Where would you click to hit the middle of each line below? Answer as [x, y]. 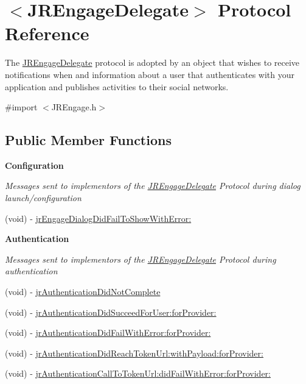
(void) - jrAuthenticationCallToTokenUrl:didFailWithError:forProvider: [138, 373]
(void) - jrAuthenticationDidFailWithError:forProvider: [108, 332]
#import [21, 107]
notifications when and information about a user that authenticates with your [150, 74]
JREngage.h [74, 107]
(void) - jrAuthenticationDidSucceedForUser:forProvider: [111, 312]
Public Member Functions [88, 140]
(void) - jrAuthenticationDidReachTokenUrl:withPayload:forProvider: [134, 353]
